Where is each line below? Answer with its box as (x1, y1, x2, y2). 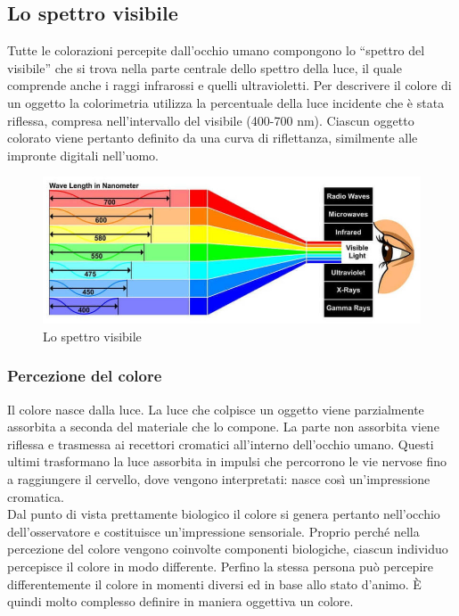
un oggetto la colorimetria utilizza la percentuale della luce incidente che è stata (7, 93, 445, 111)
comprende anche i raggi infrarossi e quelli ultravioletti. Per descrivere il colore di (7, 76, 452, 94)
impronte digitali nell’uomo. (7, 145, 160, 164)
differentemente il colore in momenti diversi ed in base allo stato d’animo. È (7, 574, 422, 593)
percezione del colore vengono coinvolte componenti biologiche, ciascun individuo (7, 539, 448, 558)
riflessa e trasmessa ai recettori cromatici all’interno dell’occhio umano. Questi (7, 434, 434, 453)
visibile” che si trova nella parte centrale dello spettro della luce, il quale (7, 58, 402, 77)
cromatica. (7, 487, 64, 505)
